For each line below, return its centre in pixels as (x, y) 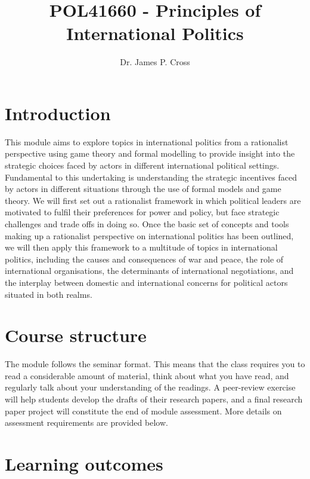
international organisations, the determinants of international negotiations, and (149, 271)
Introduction (58, 113)
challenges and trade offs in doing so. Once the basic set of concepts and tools (147, 224)
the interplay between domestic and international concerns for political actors (146, 282)
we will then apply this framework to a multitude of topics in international (141, 247)
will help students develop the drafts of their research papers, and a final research (154, 399)
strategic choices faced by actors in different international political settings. (142, 165)
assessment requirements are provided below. (86, 422)
